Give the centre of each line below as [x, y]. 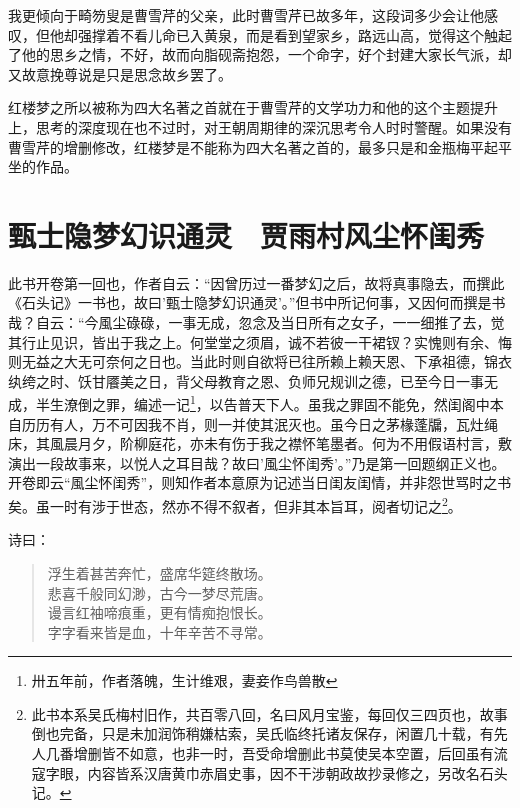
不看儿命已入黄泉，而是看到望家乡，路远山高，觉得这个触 [308, 34]
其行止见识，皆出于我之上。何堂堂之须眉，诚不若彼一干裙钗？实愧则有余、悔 [260, 341]
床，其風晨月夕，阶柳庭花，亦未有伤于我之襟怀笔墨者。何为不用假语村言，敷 [260, 443]
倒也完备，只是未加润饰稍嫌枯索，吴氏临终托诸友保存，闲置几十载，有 [262, 733]
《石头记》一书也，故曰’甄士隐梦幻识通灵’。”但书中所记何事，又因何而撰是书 [257, 302]
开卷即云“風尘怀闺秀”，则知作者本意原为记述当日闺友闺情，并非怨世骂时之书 [260, 482]
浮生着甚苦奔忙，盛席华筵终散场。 [159, 572]
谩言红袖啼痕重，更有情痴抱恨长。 [159, 612]
